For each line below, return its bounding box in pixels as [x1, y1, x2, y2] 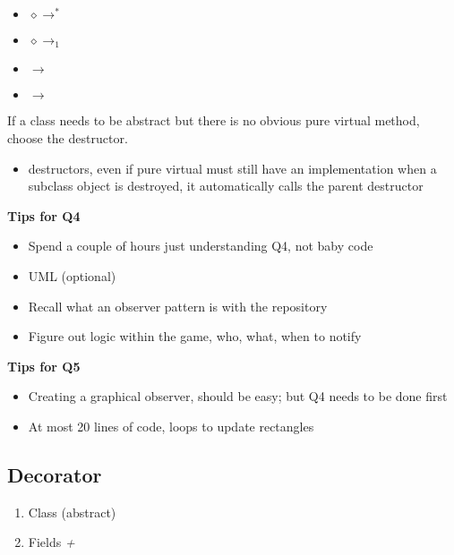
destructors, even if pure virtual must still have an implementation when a [28, 158, 437, 177]
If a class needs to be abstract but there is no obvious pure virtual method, [7, 111, 420, 130]
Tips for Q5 [7, 356, 81, 375]
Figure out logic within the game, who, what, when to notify [28, 327, 362, 346]
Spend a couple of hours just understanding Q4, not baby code [28, 236, 373, 255]
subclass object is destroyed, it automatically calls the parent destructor [28, 176, 424, 195]
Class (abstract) [28, 502, 116, 521]
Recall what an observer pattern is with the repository [28, 296, 328, 315]
